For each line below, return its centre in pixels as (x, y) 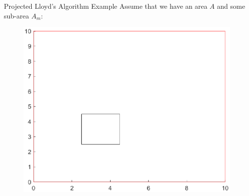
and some (231, 6)
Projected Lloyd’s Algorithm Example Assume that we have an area (106, 6)
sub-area (17, 15)
